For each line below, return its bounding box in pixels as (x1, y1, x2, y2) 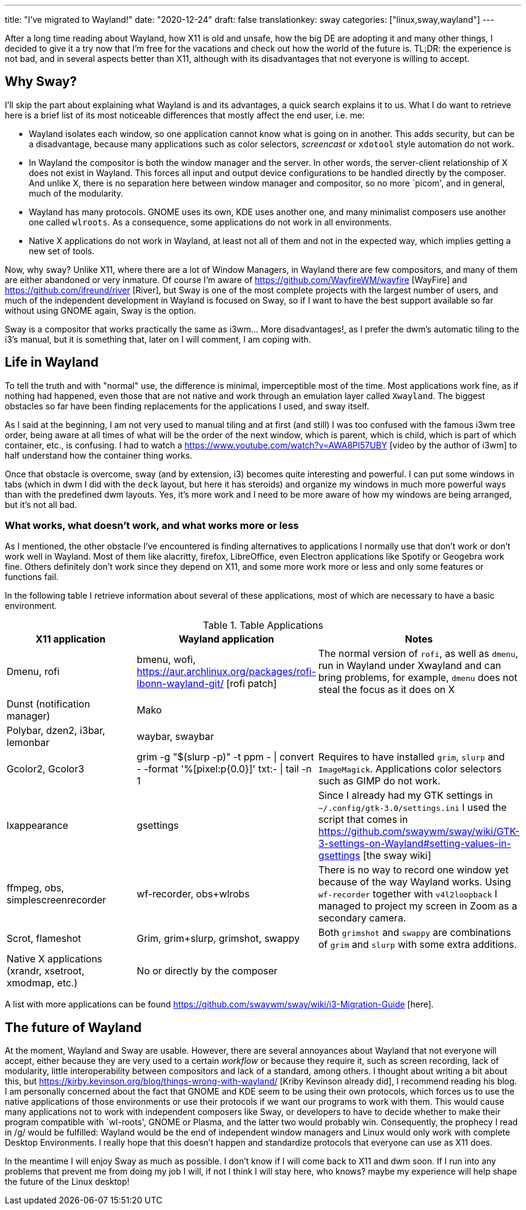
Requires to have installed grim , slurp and (318, 751, 505, 763)
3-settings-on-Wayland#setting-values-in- (318, 837, 512, 850)
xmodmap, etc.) (7, 977, 78, 989)
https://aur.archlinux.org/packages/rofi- (136, 665, 316, 678)
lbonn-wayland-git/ (136, 677, 224, 690)
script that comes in (318, 813, 408, 826)
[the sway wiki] (363, 849, 431, 862)
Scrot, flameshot (7, 932, 81, 945)
